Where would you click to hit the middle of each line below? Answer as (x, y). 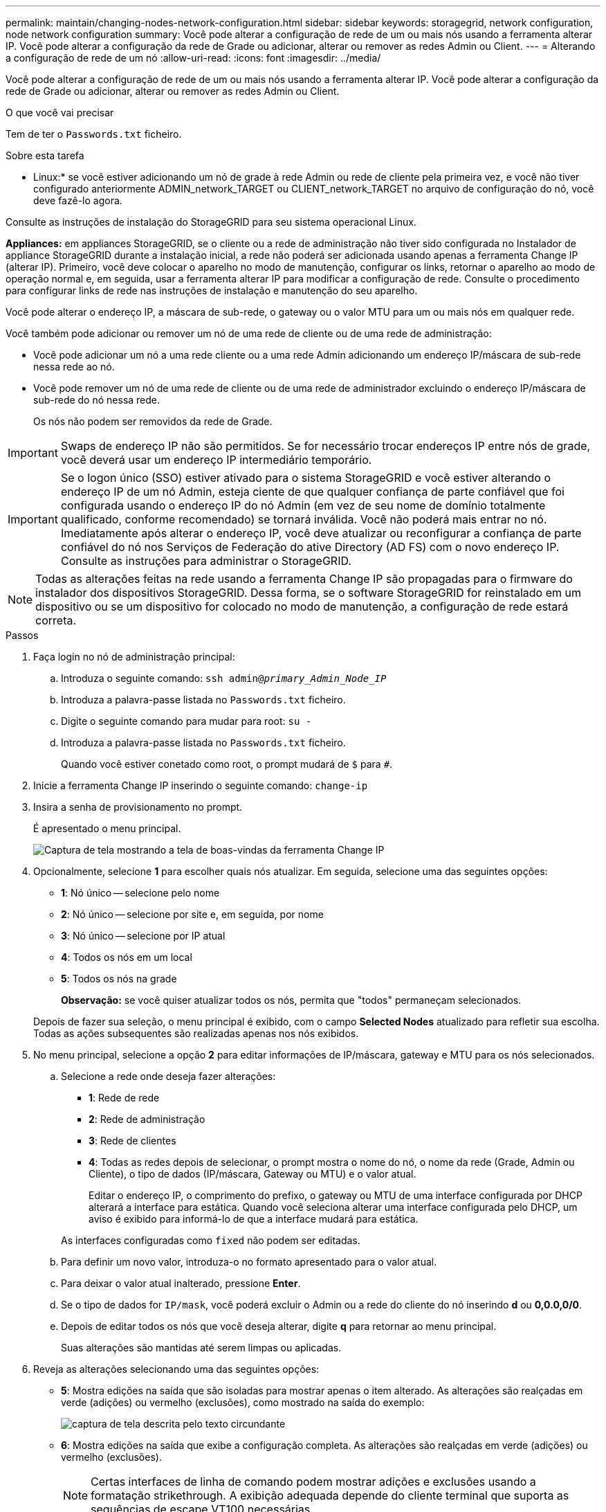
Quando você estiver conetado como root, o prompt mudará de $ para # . (227, 764)
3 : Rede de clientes (132, 1141)
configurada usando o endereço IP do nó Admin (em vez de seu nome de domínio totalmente (303, 505)
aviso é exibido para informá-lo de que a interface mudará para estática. (254, 1219)
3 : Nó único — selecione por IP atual (143, 936)
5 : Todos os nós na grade (119, 979)
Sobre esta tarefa (45, 155)
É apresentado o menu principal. (107, 828)
